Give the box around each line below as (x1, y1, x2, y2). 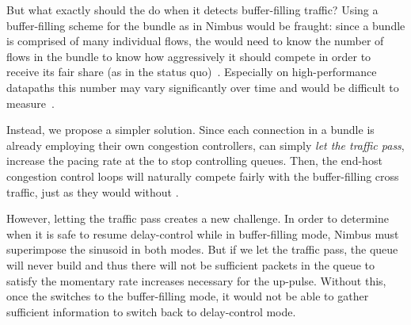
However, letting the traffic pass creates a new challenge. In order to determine (6, 210, 389, 227)
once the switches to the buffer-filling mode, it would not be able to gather (6, 288, 369, 304)
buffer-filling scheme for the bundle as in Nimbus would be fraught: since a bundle (6, 17, 405, 33)
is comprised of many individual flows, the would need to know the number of (6, 32, 384, 49)
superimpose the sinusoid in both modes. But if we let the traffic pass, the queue (6, 241, 398, 258)
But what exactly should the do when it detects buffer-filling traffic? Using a (6, 2, 379, 17)
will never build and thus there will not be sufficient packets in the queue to (6, 256, 375, 273)
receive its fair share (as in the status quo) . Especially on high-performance (6, 63, 377, 80)
